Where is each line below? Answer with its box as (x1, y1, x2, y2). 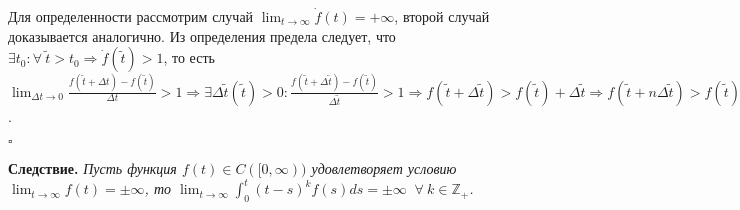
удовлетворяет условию (311, 158, 457, 179)
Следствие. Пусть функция (8, 158, 177, 179)
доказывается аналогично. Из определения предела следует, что (8, 25, 396, 46)
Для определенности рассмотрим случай (8, 6, 254, 26)
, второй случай (394, 6, 490, 26)
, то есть (163, 47, 215, 68)
